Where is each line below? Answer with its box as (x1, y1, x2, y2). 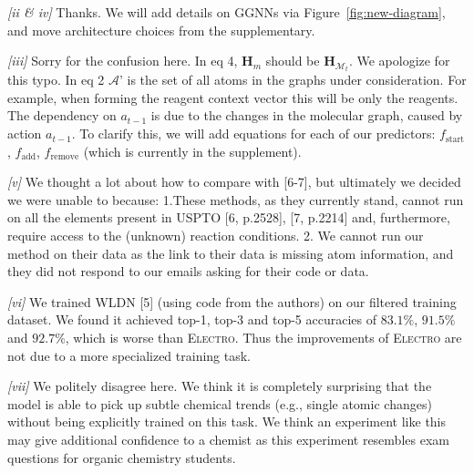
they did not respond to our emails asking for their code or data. (7, 262, 369, 281)
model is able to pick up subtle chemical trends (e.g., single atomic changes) (7, 394, 432, 413)
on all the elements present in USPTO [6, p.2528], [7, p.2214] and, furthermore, (7, 208, 450, 227)
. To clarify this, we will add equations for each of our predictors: (71, 124, 436, 143)
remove (50, 152, 79, 162)
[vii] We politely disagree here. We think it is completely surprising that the (7, 376, 432, 396)
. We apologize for (348, 51, 450, 70)
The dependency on (7, 106, 117, 125)
